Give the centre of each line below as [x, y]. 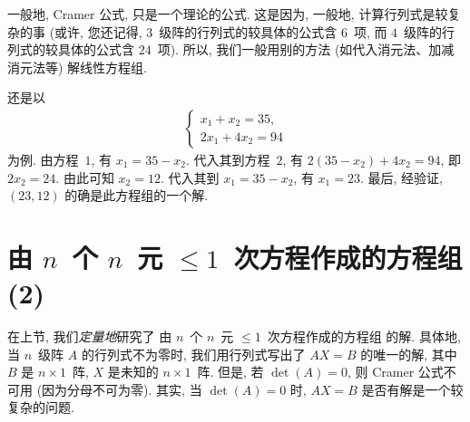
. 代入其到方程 [228, 159]
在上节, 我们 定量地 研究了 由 [90, 336]
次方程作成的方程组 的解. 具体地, [364, 336]
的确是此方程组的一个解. [137, 195]
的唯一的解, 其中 [409, 354]
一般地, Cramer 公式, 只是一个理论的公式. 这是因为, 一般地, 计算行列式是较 [228, 14]
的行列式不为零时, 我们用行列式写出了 [193, 354]
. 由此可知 [85, 177]
